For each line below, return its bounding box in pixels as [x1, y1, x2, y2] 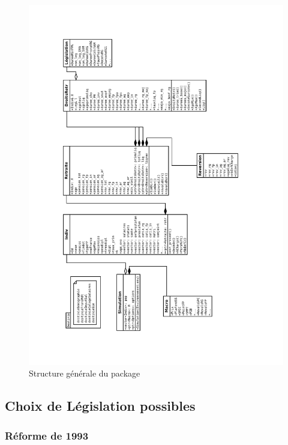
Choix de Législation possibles [5, 396, 196, 415]
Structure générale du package [29, 367, 140, 380]
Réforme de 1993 [5, 428, 89, 443]
